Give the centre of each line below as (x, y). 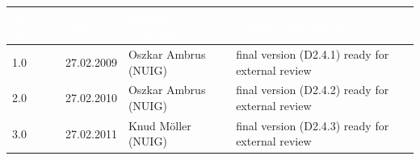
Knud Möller (160, 125)
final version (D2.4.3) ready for (313, 125)
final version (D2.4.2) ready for (313, 90)
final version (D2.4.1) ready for (313, 53)
